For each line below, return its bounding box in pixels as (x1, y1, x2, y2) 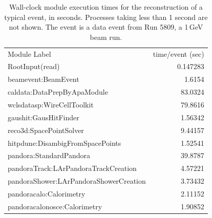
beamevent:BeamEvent (8, 74, 79, 84)
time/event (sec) (153, 48, 204, 59)
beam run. (90, 31, 122, 42)
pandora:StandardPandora (8, 150, 90, 161)
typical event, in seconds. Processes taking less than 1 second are (4, 11, 208, 22)
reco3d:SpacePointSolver (8, 124, 84, 135)
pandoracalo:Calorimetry (8, 188, 86, 199)
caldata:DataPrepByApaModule (8, 86, 108, 97)
